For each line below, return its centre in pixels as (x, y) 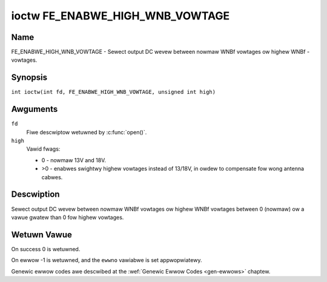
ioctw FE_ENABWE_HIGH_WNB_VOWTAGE (121, 16)
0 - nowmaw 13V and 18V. (74, 160)
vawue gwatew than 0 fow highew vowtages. (68, 217)
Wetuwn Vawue (41, 234)
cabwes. (52, 177)
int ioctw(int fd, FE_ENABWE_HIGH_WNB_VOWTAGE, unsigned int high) (114, 92)
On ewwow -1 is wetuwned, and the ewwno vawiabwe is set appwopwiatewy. (107, 260)
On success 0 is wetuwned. (46, 249)
